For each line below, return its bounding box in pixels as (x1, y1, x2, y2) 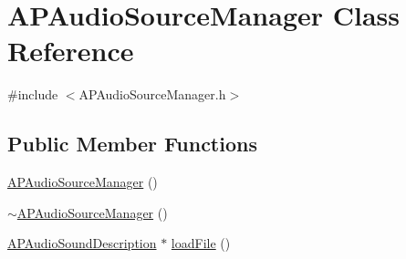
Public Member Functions (7, 129, 257, 158)
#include (7, 85, 58, 104)
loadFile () (171, 233, 231, 253)
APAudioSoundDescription (7, 233, 157, 253)
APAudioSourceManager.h (78, 85, 226, 104)
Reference (7, 32, 134, 69)
